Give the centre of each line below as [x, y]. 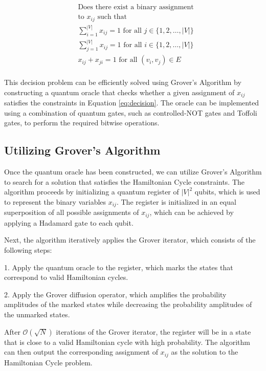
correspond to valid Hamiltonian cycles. [66, 277]
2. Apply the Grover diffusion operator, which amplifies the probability [115, 294]
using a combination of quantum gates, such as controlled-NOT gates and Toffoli [131, 112]
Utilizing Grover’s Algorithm [82, 150]
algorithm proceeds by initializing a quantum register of [92, 192]
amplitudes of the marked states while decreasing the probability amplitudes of [128, 304]
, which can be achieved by [192, 212]
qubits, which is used [227, 192]
